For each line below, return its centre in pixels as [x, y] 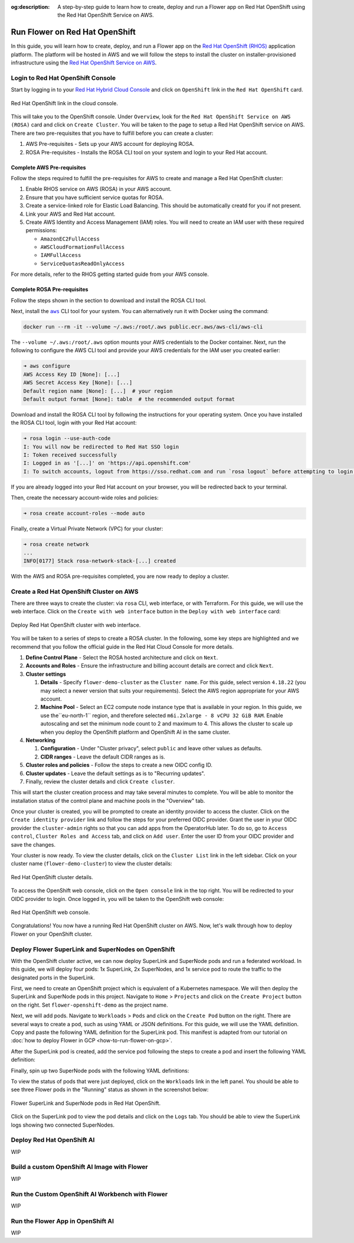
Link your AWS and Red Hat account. [71, 214]
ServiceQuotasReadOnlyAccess [83, 263]
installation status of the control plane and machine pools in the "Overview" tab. [108, 801]
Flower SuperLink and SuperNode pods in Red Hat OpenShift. [86, 1103]
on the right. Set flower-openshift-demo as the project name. [89, 1005]
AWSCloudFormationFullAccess [83, 247]
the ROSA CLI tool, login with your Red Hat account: [74, 423]
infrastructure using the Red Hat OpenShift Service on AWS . [84, 63]
